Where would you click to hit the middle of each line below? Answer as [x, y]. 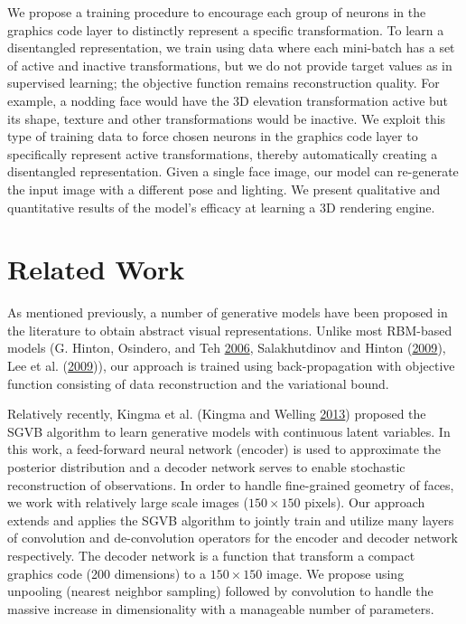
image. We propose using [335, 573]
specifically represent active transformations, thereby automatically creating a [223, 153]
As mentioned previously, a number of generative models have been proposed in [228, 312]
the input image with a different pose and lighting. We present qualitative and [224, 189]
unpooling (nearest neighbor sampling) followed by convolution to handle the [220, 591]
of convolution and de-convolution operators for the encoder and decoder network [233, 538]
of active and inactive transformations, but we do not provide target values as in [230, 65]
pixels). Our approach [365, 502]
